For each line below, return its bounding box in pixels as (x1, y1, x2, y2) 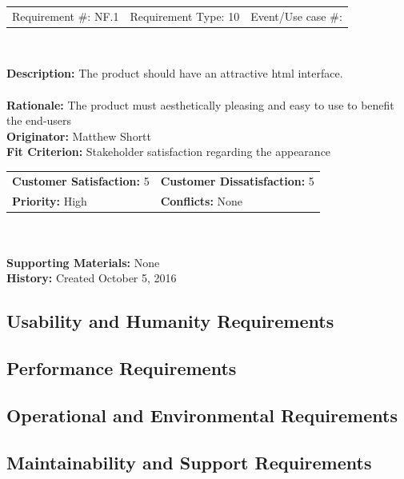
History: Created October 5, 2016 (6, 269, 177, 286)
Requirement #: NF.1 (12, 7, 119, 24)
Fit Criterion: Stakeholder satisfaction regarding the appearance (6, 143, 331, 160)
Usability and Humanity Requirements (6, 309, 334, 333)
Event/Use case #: (250, 7, 342, 24)
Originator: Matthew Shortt (6, 127, 152, 144)
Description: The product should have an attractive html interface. (6, 65, 343, 82)
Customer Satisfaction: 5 (12, 172, 150, 189)
